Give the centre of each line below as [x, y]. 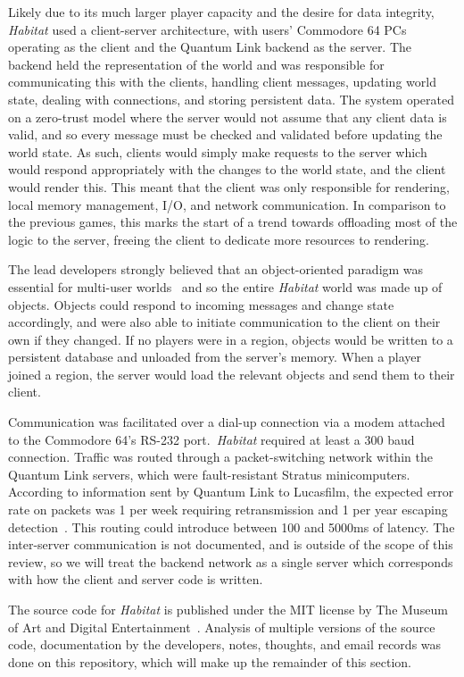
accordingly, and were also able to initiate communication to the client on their [224, 322]
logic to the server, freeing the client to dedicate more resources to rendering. [219, 239]
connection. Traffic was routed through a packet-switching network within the [220, 457]
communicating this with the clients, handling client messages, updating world [222, 82]
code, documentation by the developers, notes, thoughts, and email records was [225, 644]
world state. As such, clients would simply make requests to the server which [218, 151]
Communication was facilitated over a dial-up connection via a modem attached [227, 422]
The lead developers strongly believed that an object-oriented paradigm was [216, 269]
